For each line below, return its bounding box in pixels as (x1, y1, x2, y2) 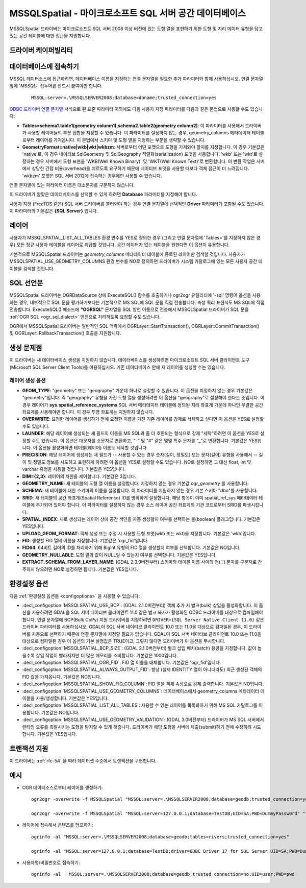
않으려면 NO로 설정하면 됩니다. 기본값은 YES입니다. (36, 566, 139, 572)
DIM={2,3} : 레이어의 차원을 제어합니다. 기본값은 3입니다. (22, 473, 137, 479)
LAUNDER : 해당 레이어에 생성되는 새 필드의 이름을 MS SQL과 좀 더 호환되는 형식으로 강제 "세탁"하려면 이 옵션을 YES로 (22, 430, 260, 437)
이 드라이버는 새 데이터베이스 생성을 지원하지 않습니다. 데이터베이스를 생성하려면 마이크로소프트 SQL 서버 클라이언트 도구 (9, 357, 250, 363)
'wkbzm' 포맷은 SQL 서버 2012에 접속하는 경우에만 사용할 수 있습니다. (22, 173, 162, 179)
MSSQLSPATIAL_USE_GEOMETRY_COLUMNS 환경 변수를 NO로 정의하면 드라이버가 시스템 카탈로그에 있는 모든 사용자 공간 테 (9, 258, 263, 265)
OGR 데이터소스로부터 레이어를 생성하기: (22, 784, 103, 790)
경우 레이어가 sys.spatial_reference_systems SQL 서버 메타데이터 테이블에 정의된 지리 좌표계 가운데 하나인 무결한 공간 (22, 401, 264, 408)
